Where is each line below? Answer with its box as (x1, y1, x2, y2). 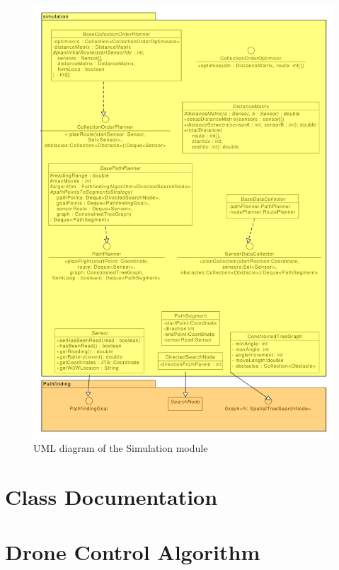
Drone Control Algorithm (5, 537, 260, 566)
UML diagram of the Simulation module (33, 441, 208, 455)
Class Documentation (5, 482, 218, 511)
